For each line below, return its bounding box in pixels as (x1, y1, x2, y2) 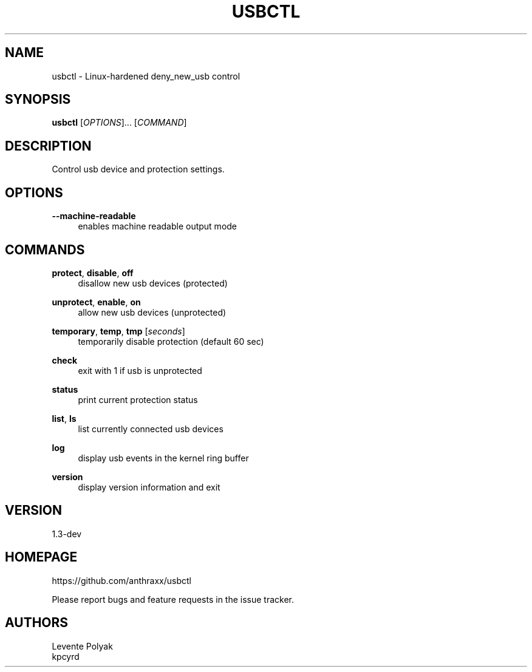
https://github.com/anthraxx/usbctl (52, 575, 191, 586)
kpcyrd (52, 651, 80, 662)
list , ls (52, 413, 77, 424)
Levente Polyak (52, 640, 113, 651)
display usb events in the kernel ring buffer (78, 452, 249, 463)
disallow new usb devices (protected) (78, 277, 228, 288)
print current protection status (78, 394, 198, 405)
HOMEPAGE (5, 549, 78, 565)
